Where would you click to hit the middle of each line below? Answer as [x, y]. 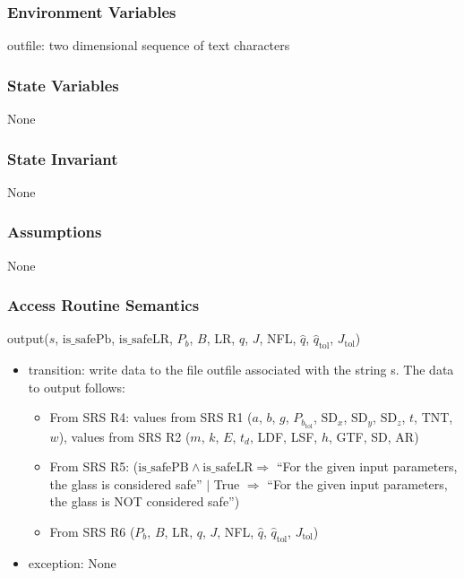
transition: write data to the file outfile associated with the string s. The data [241, 370]
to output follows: [77, 387]
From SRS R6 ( [92, 531]
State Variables [63, 85]
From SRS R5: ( [94, 466]
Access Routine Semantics [103, 305]
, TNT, [434, 417]
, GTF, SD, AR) [374, 436]
